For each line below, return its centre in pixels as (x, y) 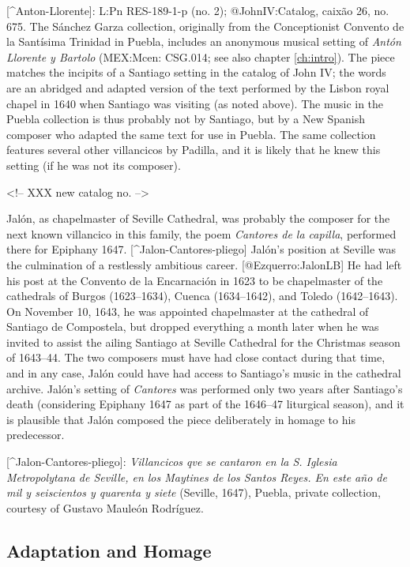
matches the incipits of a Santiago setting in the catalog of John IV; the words (196, 72)
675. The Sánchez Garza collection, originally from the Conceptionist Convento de (205, 26)
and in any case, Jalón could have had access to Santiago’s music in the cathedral (204, 373)
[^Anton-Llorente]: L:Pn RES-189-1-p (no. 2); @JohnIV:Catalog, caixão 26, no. (198, 10)
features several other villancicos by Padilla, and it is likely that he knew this (194, 150)
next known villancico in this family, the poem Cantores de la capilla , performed (201, 233)
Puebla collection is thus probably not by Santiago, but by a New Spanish (186, 119)
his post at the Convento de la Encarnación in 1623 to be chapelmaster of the (195, 280)
